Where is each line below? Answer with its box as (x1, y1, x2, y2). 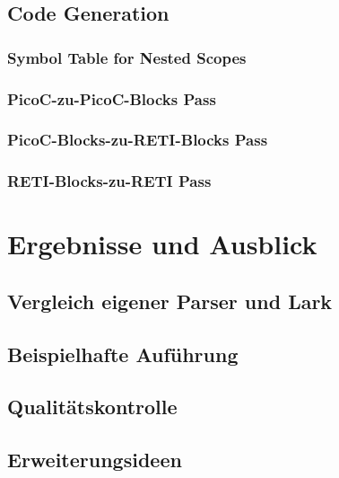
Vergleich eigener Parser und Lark (7, 287, 333, 314)
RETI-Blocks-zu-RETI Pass (7, 170, 212, 192)
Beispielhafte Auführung (7, 340, 239, 367)
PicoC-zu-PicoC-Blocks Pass (7, 87, 216, 110)
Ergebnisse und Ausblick (7, 226, 317, 262)
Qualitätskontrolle (7, 393, 178, 420)
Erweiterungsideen (7, 446, 182, 474)
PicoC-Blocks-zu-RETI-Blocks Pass (7, 128, 268, 151)
